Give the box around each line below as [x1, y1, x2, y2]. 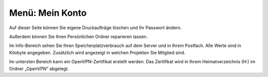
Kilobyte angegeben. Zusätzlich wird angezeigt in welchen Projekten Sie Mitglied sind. [9, 49, 186, 55]
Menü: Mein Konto [9, 7, 87, 18]
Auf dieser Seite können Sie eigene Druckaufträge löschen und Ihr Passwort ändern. [9, 25, 182, 31]
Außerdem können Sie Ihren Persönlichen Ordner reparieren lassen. [9, 34, 148, 39]
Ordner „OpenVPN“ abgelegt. [9, 66, 69, 72]
